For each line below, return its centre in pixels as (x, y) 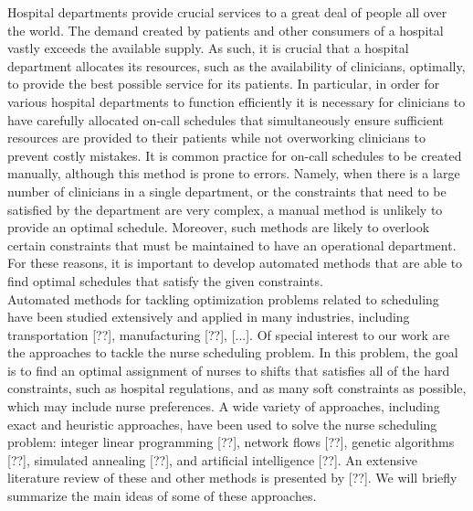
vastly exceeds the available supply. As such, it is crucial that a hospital (208, 48)
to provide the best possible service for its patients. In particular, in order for (224, 84)
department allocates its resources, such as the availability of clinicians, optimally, (236, 65)
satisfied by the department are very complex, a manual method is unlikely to (225, 209)
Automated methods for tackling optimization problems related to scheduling (223, 298)
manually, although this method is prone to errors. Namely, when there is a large (234, 173)
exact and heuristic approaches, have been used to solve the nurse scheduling (222, 424)
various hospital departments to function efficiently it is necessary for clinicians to (236, 101)
